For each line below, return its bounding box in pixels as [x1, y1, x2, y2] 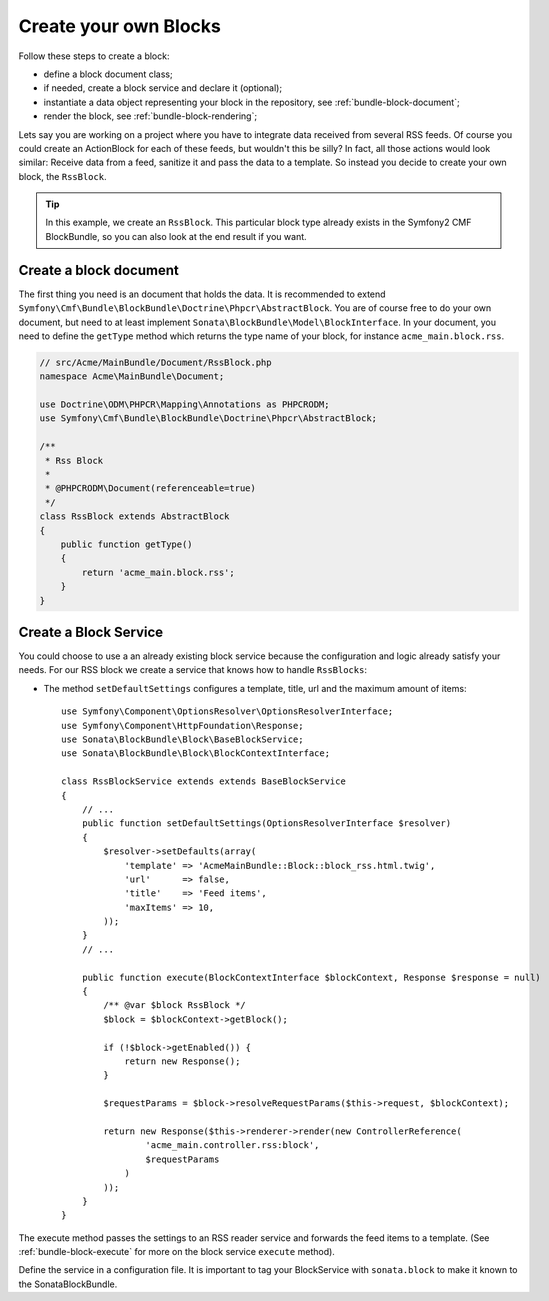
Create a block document [18, 261, 179, 279]
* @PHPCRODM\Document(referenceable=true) [45, 483, 257, 494]
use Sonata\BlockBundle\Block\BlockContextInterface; [61, 748, 330, 759]
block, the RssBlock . [18, 170, 107, 182]
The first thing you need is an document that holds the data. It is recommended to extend [18, 288, 386, 300]
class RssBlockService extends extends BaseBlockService [61, 776, 347, 787]
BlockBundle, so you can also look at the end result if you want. [45, 230, 307, 242]
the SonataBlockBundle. [18, 1278, 118, 1290]
